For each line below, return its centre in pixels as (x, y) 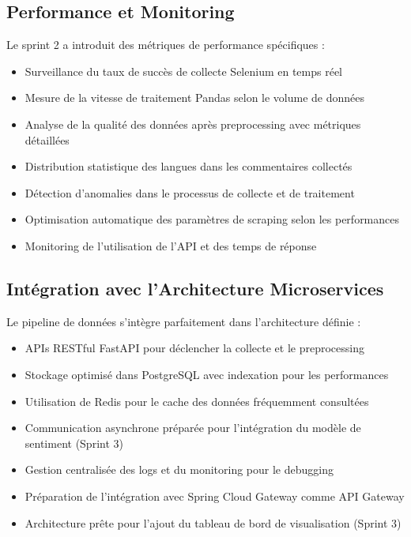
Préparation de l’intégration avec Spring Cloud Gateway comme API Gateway (215, 496)
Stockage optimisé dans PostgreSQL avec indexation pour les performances (207, 374)
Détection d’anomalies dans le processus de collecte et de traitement (190, 192)
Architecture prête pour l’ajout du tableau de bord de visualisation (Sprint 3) (213, 522)
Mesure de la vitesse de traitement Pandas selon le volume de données (195, 98)
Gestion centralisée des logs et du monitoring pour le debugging (179, 469)
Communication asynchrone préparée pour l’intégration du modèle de (193, 428)
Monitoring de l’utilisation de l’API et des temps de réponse (171, 245)
